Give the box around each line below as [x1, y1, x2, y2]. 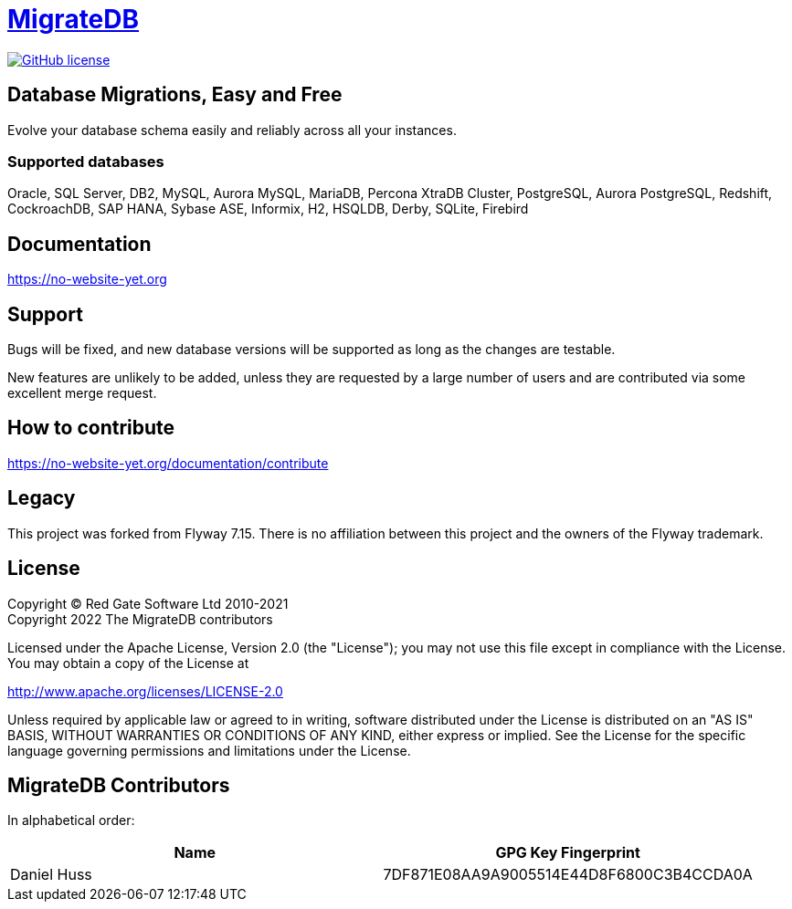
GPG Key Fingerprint [495, 843, 640, 862]
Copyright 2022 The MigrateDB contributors [7, 611, 273, 627]
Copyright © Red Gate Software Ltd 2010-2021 [7, 595, 289, 611]
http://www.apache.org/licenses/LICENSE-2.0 [7, 683, 283, 699]
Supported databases [7, 151, 164, 171]
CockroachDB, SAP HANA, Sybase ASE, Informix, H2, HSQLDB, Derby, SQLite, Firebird [7, 201, 529, 217]
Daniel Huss [10, 865, 92, 884]
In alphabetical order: [7, 812, 135, 829]
